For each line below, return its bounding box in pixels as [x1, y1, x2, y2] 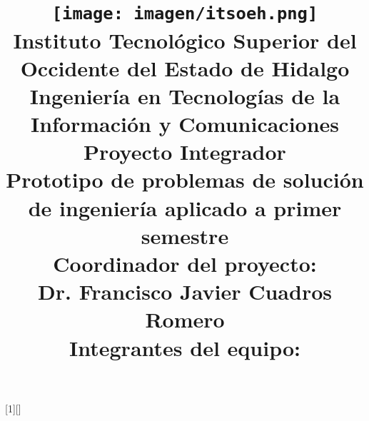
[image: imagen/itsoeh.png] [51, 4, 318, 24]
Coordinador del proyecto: [53, 249, 317, 278]
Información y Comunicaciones [30, 109, 340, 138]
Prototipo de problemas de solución [6, 165, 364, 194]
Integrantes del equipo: [69, 333, 300, 362]
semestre [141, 220, 229, 250]
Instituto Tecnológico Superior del [13, 25, 357, 54]
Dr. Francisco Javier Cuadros [38, 277, 332, 306]
